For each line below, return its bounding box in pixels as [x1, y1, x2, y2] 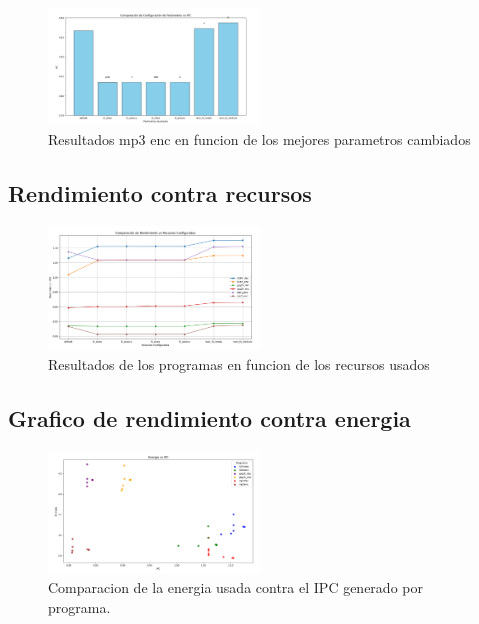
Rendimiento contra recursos [8, 177, 312, 208]
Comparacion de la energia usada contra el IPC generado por [48, 577, 423, 598]
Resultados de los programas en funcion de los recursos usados [48, 353, 430, 374]
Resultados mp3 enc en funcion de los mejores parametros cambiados [48, 128, 471, 149]
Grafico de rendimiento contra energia [8, 402, 411, 433]
